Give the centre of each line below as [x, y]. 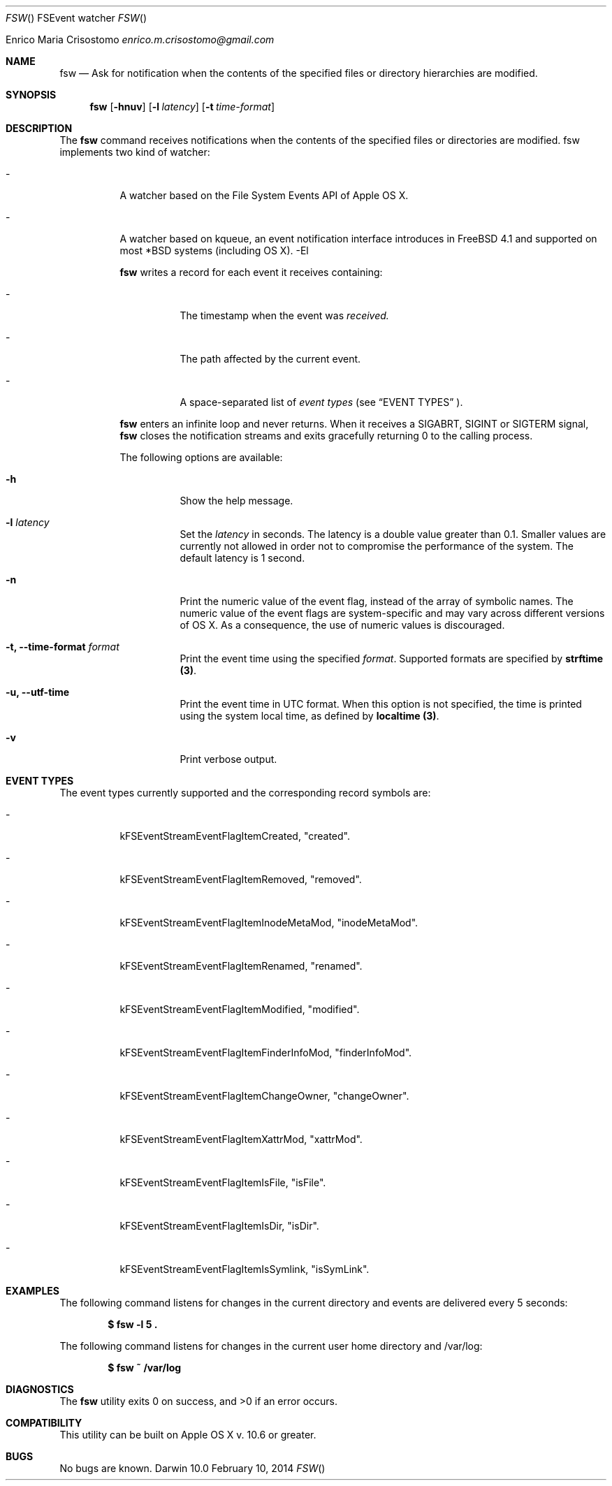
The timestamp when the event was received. [284, 315]
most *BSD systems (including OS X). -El [214, 250]
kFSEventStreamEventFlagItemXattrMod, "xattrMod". [241, 1139]
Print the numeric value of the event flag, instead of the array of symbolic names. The [377, 601]
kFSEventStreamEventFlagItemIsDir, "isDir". [219, 1226]
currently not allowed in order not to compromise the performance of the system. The [377, 546]
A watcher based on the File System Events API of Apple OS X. [264, 195]
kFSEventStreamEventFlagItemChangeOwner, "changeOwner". [264, 1096]
